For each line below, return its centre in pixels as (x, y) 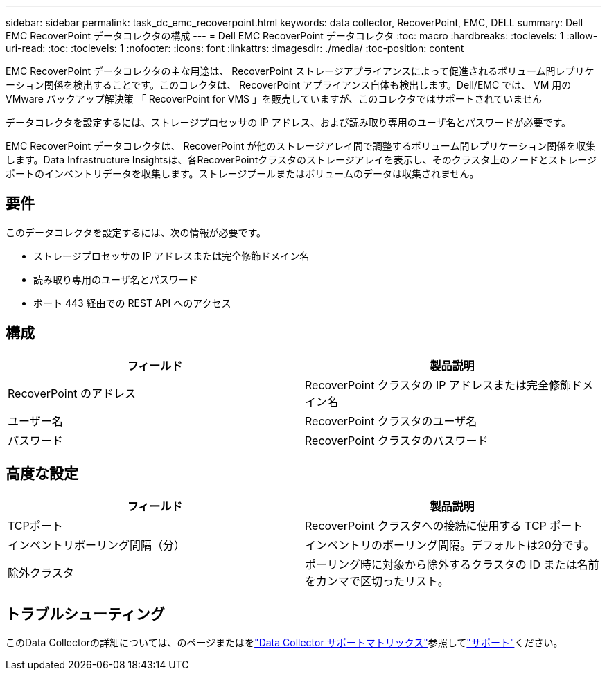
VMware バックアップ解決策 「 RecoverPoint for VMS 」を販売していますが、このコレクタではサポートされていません (274, 99)
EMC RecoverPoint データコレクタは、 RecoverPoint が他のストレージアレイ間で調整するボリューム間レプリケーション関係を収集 (301, 146)
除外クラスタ (41, 572)
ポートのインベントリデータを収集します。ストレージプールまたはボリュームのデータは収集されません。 (243, 174)
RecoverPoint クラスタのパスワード (397, 440)
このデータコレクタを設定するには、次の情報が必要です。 (136, 232)
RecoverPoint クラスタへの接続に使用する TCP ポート (444, 525)
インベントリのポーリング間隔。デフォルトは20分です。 (450, 545)
